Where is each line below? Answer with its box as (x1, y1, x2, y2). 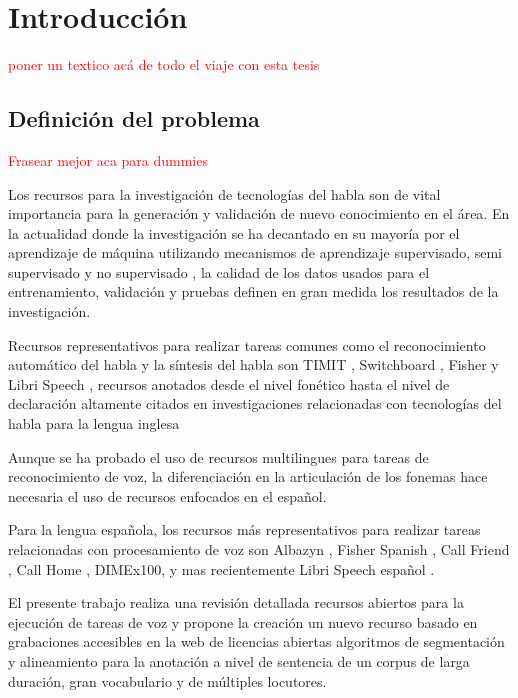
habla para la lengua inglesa (8, 413, 180, 434)
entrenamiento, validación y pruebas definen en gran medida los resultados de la (8, 281, 499, 302)
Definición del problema (8, 103, 260, 134)
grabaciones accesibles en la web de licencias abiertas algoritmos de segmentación (8, 631, 505, 652)
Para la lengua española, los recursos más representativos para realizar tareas (8, 519, 481, 540)
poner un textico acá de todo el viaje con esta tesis (8, 54, 320, 75)
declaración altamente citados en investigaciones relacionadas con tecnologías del (8, 393, 502, 414)
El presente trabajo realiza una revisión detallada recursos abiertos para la (8, 592, 464, 613)
